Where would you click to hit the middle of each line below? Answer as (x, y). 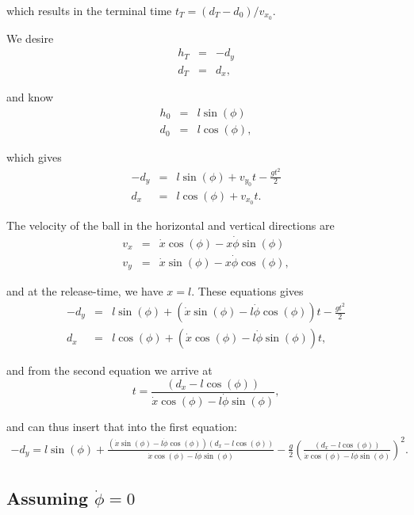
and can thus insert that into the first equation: (122, 426)
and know (30, 97)
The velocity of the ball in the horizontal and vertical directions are (171, 225)
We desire (30, 38)
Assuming (48, 498)
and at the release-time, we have (85, 291)
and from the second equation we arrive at (109, 370)
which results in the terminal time (89, 10)
